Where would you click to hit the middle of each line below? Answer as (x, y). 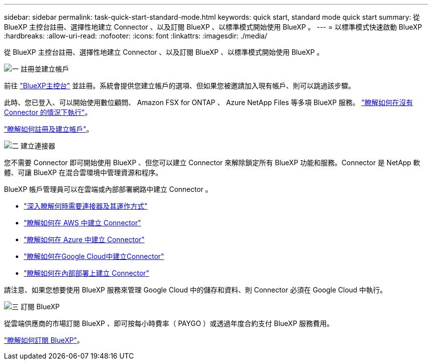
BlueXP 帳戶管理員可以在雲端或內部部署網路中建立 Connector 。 (108, 189)
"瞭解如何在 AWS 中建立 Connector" (82, 223)
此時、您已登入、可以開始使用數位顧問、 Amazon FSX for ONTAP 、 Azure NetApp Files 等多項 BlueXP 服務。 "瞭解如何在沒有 (209, 102)
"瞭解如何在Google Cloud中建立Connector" (94, 256)
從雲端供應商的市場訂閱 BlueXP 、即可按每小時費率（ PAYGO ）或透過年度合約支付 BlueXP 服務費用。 (169, 323)
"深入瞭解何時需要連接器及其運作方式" (86, 206)
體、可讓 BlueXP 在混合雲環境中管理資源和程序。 (83, 172)
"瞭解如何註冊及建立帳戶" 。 (49, 129)
